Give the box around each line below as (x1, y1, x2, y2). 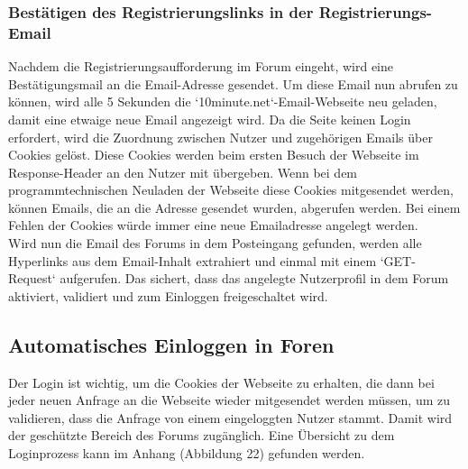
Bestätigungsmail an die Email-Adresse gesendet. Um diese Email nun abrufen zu (8, 74, 458, 93)
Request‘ (8, 269, 56, 288)
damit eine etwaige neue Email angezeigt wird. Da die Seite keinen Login (8, 109, 411, 128)
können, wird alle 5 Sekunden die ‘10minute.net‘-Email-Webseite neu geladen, (8, 92, 437, 111)
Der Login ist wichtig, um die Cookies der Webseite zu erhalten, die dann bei (8, 372, 435, 391)
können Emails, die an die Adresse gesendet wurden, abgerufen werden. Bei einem (8, 198, 461, 216)
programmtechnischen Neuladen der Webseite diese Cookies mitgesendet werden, (8, 180, 454, 199)
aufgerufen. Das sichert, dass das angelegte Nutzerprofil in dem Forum (60, 269, 449, 288)
